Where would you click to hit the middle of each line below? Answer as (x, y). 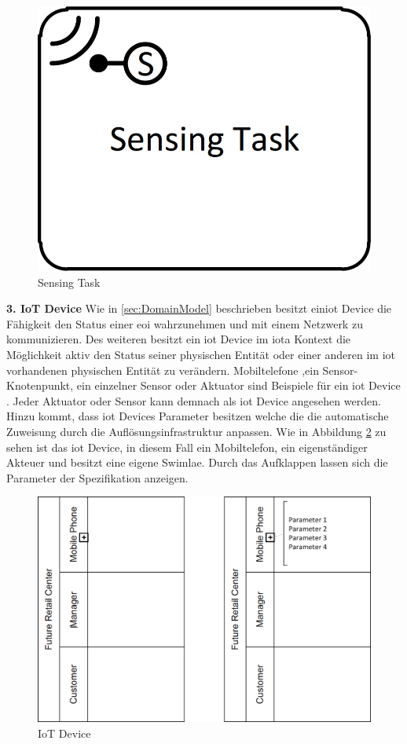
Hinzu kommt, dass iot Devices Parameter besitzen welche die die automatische (198, 416)
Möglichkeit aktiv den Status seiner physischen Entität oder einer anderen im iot (201, 355)
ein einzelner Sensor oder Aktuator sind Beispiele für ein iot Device (238, 385)
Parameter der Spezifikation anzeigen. (97, 477)
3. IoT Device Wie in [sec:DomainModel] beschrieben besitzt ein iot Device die (199, 308)
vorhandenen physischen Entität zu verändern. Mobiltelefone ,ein (163, 370)
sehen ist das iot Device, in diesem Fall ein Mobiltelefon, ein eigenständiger (187, 447)
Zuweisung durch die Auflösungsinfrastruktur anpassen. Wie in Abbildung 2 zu (196, 432)
